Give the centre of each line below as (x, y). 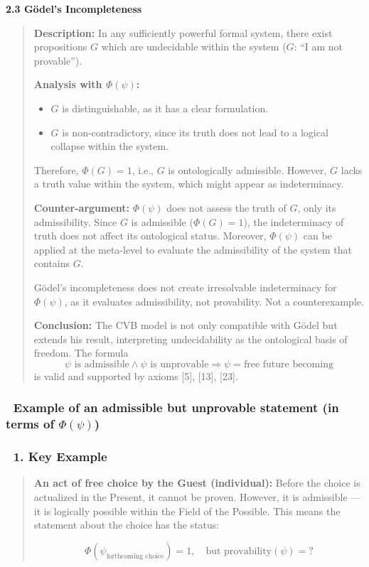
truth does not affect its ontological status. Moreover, (150, 236)
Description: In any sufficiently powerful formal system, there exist (183, 32)
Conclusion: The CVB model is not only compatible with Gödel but (186, 325)
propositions (60, 47)
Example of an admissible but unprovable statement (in (176, 407)
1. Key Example (60, 457)
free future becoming (288, 364)
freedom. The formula (81, 353)
